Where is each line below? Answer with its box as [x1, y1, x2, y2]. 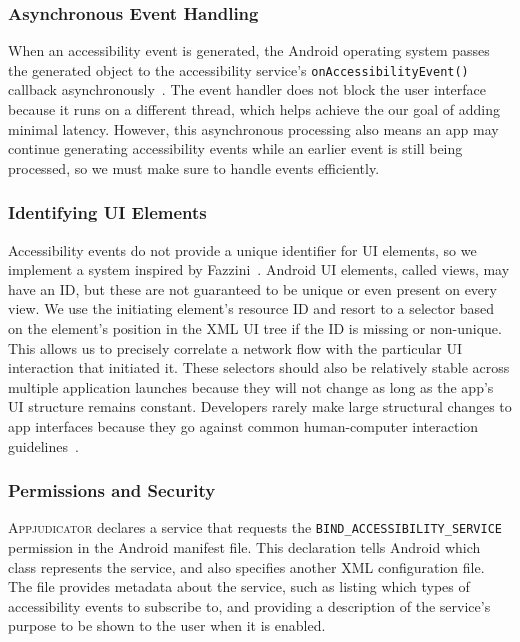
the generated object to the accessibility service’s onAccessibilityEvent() [8, 59, 469, 80]
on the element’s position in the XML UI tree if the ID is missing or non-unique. [8, 318, 502, 339]
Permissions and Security [8, 478, 216, 503]
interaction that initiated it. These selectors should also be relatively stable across [8, 357, 510, 378]
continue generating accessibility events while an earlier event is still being [8, 138, 463, 159]
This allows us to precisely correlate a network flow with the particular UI [8, 337, 462, 358]
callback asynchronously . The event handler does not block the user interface [8, 79, 487, 100]
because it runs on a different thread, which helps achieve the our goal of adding [8, 99, 500, 120]
